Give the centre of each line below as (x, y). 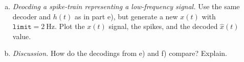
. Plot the (70, 26)
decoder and (32, 16)
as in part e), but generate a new (126, 16)
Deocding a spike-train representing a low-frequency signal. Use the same (126, 6)
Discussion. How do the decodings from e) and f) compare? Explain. (120, 53)
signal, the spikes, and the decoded (163, 26)
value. (22, 36)
